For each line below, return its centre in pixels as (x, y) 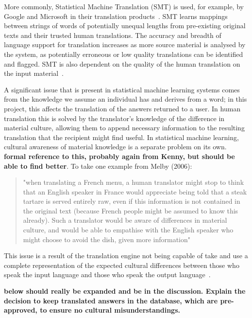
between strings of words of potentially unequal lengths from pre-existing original (125, 26)
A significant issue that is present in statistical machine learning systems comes (122, 89)
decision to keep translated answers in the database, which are (111, 300)
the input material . (34, 73)
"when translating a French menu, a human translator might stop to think (134, 182)
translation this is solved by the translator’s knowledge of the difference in (114, 118)
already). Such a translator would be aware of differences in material (125, 220)
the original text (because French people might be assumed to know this (131, 210)
